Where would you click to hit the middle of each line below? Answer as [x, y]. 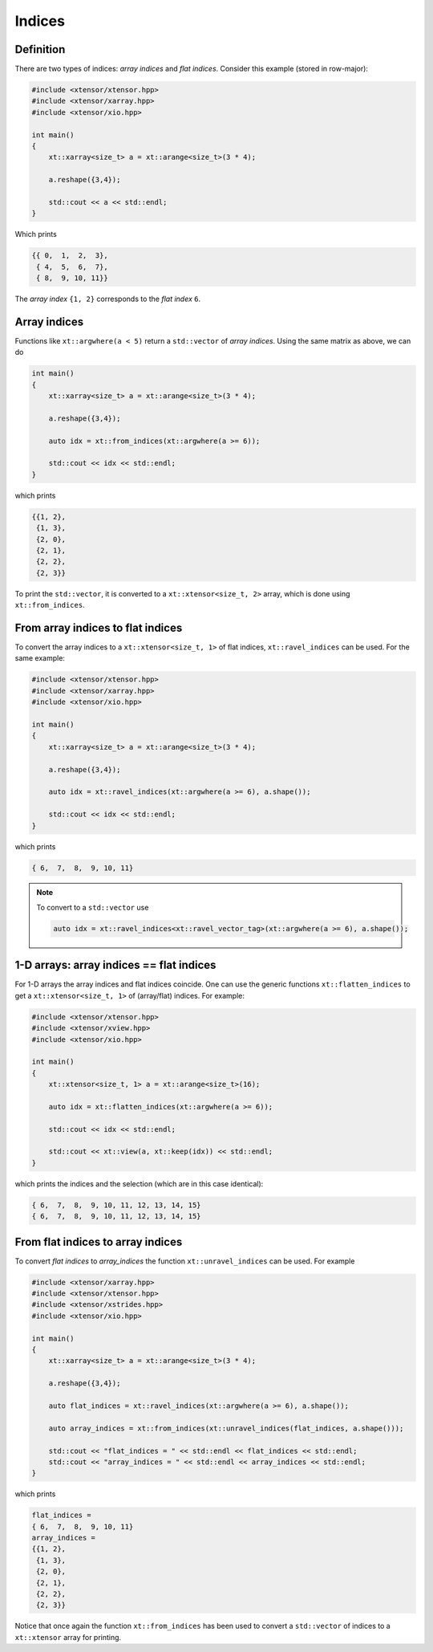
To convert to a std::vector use [93, 907]
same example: [40, 658]
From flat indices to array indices [99, 1241]
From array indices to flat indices [99, 627]
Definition [40, 49]
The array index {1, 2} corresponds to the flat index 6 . [108, 299]
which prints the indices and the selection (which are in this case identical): [139, 1183]
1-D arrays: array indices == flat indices [115, 965]
